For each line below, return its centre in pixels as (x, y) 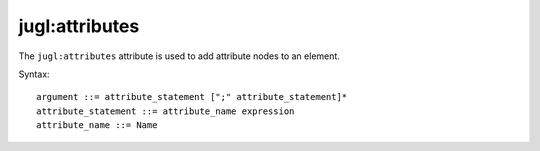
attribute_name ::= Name (97, 125)
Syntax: (34, 74)
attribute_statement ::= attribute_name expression (165, 111)
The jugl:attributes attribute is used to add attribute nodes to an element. (179, 56)
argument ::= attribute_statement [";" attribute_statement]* (192, 97)
